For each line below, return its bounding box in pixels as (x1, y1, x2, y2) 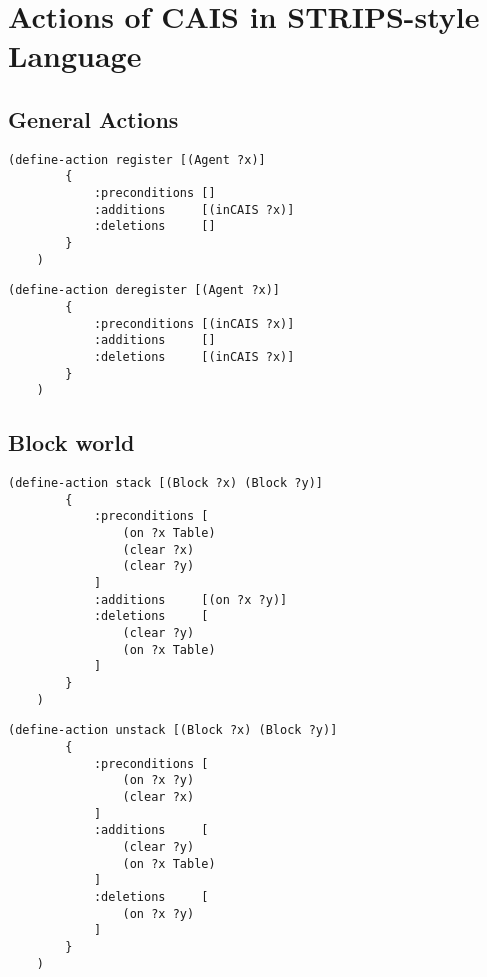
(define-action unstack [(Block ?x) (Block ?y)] (8, 723, 338, 738)
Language (8, 35, 142, 76)
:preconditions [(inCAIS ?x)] (93, 316, 295, 331)
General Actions (8, 103, 179, 134)
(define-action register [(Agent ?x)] (8, 152, 266, 167)
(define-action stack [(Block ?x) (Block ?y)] (8, 476, 323, 491)
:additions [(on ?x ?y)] (93, 592, 288, 607)
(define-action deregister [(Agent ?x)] (8, 283, 281, 298)
